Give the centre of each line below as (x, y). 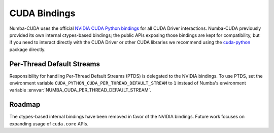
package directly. (27, 49)
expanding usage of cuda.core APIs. (49, 123)
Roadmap (25, 104)
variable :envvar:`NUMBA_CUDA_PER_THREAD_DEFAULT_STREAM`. (80, 90)
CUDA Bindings (42, 13)
